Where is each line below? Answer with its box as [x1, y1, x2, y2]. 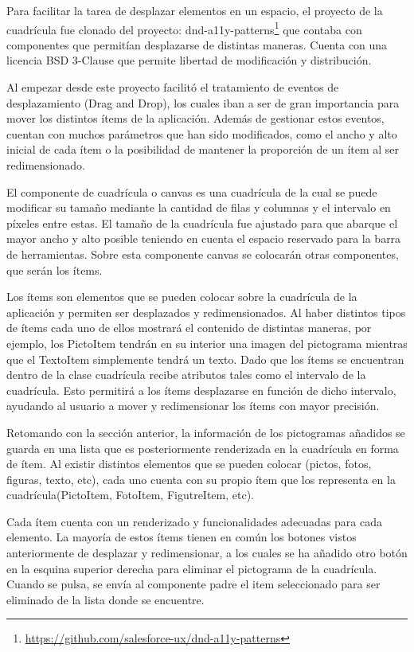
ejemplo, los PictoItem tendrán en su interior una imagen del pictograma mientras [6, 334, 408, 351]
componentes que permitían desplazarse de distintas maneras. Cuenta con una [6, 36, 388, 53]
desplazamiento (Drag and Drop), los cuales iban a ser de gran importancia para [6, 94, 400, 111]
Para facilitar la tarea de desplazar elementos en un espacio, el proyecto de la [6, 2, 383, 18]
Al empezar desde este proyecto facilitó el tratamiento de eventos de [6, 79, 339, 96]
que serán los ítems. [6, 261, 103, 278]
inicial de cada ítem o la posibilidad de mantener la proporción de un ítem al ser [6, 141, 400, 158]
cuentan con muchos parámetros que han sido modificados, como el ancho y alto [6, 125, 397, 142]
